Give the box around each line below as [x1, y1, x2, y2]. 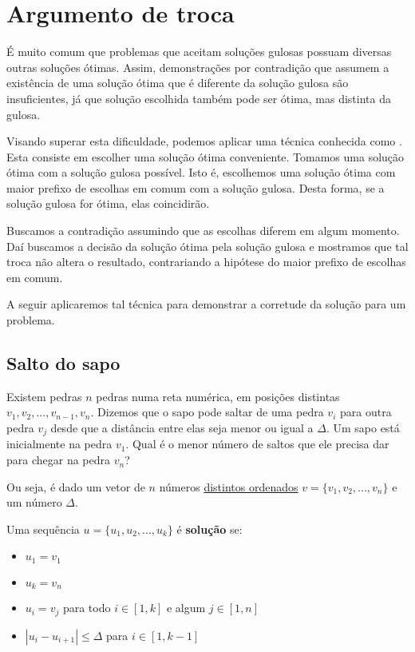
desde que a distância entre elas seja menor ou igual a [50, 419, 314, 436]
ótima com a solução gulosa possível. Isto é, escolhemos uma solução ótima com [6, 164, 396, 181]
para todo [62, 599, 111, 616]
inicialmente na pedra [6, 435, 113, 452]
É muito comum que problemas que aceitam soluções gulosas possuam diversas [6, 43, 392, 60]
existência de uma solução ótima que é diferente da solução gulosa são [6, 74, 349, 91]
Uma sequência [6, 520, 80, 537]
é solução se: [176, 520, 243, 537]
